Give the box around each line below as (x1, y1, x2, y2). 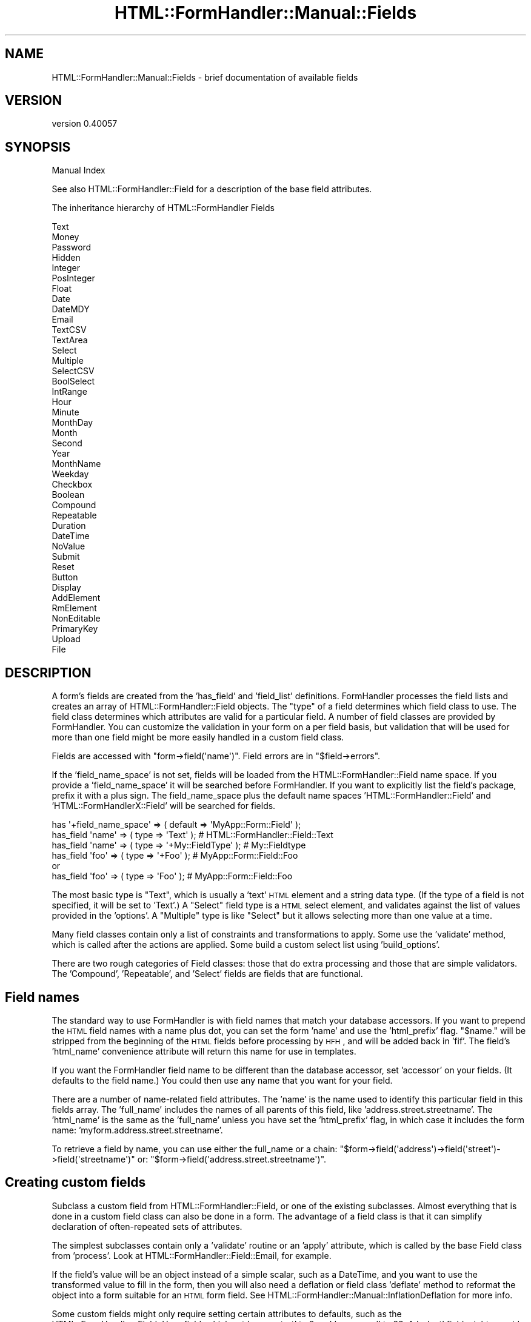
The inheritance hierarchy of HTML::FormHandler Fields (52, 203, 275, 213)
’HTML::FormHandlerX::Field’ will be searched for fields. (52, 800, 276, 811)
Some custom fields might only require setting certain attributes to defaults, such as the (52, 1308, 402, 1319)
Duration (52, 520, 86, 531)
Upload (52, 634, 81, 645)
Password (52, 242, 92, 253)
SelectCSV (52, 366, 95, 377)
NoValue (52, 541, 85, 552)
